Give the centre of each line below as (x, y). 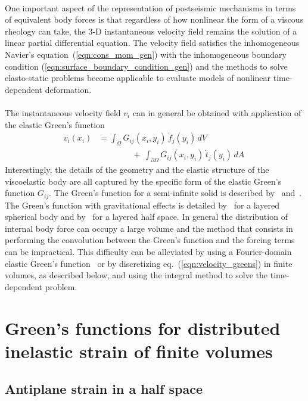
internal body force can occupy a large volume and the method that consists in (149, 228)
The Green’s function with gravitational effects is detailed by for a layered (142, 205)
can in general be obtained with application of (217, 112)
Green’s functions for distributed (143, 327)
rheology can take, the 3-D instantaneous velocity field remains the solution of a (151, 31)
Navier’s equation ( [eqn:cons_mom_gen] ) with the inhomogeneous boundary (146, 54)
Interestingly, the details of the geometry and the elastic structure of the (137, 169)
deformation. (68, 89)
